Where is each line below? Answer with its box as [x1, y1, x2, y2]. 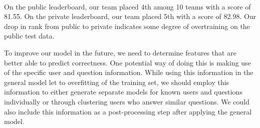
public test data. [4, 30, 55, 41]
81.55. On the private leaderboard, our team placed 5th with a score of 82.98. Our [4, 11, 256, 21]
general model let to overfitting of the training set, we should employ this [4, 76, 229, 87]
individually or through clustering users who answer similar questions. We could [4, 96, 250, 106]
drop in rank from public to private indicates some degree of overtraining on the [4, 20, 250, 31]
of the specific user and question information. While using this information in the [4, 67, 253, 77]
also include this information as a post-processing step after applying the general [4, 106, 252, 116]
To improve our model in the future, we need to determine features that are [4, 47, 236, 57]
